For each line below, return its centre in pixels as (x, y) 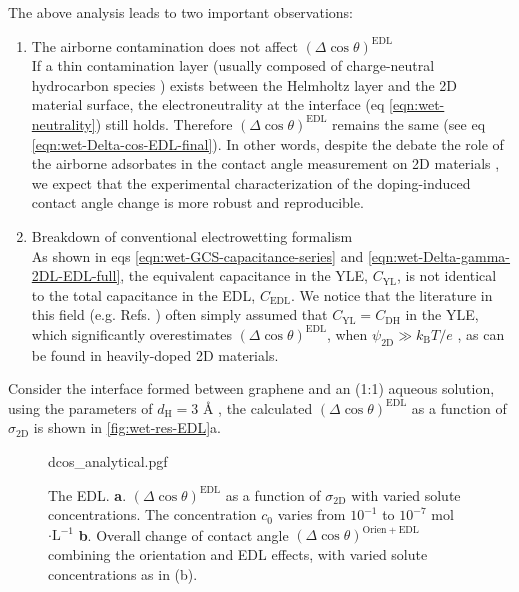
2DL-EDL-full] (76, 275)
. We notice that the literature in (391, 294)
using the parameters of (80, 407)
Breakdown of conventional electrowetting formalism (192, 235)
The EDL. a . (87, 494)
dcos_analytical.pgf (108, 461)
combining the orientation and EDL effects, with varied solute (238, 553)
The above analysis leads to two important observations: (181, 12)
